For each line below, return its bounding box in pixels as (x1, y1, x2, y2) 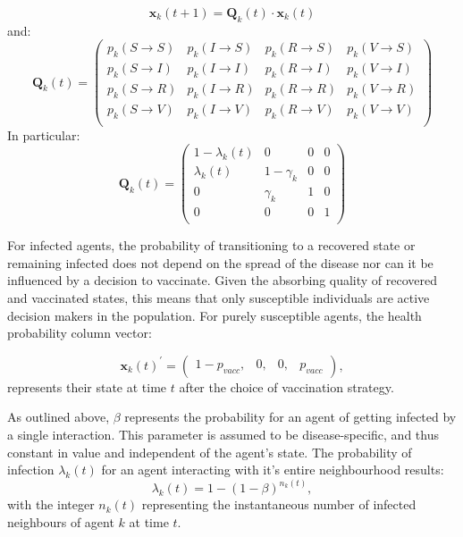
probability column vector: (7, 323, 152, 342)
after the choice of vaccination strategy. (179, 377, 394, 396)
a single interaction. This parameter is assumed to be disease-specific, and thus (7, 424, 439, 443)
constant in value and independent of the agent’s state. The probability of (7, 442, 412, 461)
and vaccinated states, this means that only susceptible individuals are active (7, 288, 430, 306)
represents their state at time (7, 377, 167, 396)
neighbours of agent (7, 512, 114, 531)
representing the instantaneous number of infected (141, 495, 417, 514)
